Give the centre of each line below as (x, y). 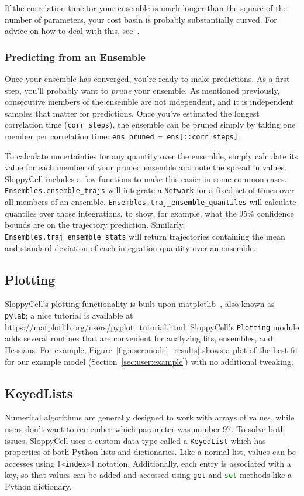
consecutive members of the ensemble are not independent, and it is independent (149, 102)
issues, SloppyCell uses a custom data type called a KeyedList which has (135, 440)
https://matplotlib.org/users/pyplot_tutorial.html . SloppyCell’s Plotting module (152, 326)
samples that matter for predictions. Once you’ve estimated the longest (132, 113)
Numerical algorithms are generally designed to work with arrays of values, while (150, 417)
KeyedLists (39, 393)
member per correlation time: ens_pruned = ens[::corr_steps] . (122, 136)
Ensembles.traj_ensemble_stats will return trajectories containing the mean (145, 236)
